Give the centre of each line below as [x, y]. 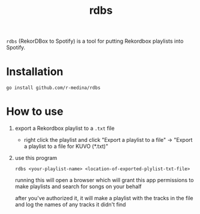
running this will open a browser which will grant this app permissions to [104, 180]
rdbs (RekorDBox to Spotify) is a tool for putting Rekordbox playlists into [95, 41]
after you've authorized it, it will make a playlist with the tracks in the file [104, 198]
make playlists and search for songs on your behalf [78, 186]
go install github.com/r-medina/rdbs [53, 88]
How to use [35, 112]
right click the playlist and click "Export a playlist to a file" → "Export [108, 140]
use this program [36, 158]
